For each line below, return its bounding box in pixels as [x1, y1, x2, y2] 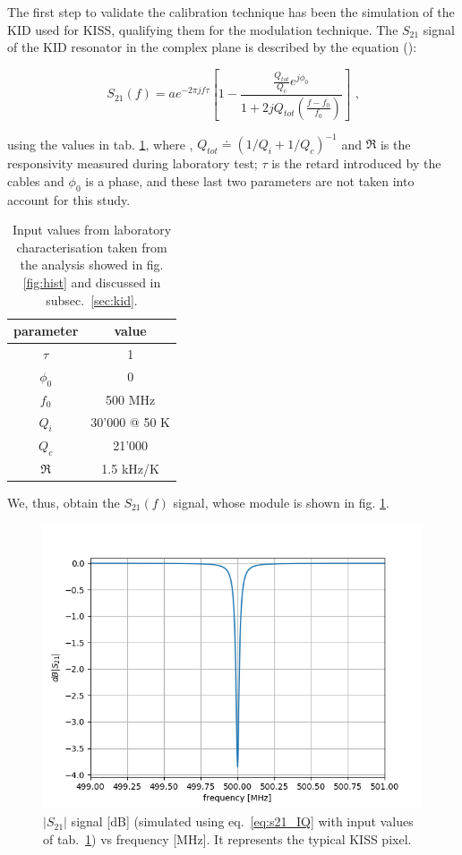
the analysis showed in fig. [20, 255, 164, 274]
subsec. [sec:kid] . [46, 290, 138, 309]
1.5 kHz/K [101, 458, 159, 477]
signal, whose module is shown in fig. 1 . [173, 492, 389, 511]
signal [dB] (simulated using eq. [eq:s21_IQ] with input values [71, 812, 414, 831]
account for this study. [7, 190, 131, 209]
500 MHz [106, 389, 156, 408]
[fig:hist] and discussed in [22, 272, 161, 291]
